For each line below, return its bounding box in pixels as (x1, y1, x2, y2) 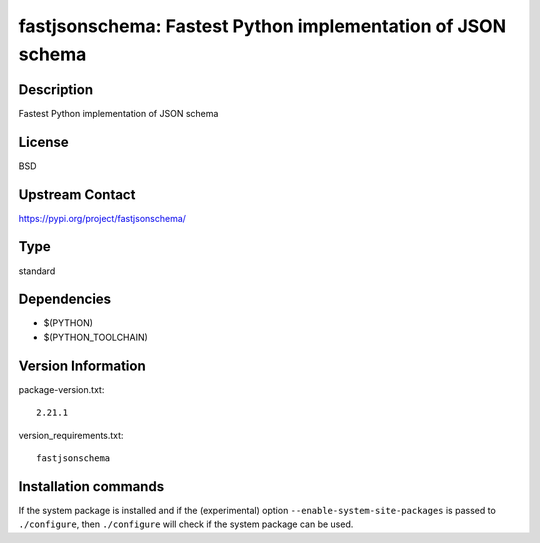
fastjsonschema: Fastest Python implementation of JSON (18, 15, 507, 37)
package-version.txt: (18, 383, 105, 395)
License (18, 133, 69, 150)
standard (18, 265, 56, 277)
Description (18, 81, 94, 98)
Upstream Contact (18, 186, 136, 203)
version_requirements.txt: (18, 429, 124, 441)
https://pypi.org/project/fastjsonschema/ (18, 212, 187, 224)
